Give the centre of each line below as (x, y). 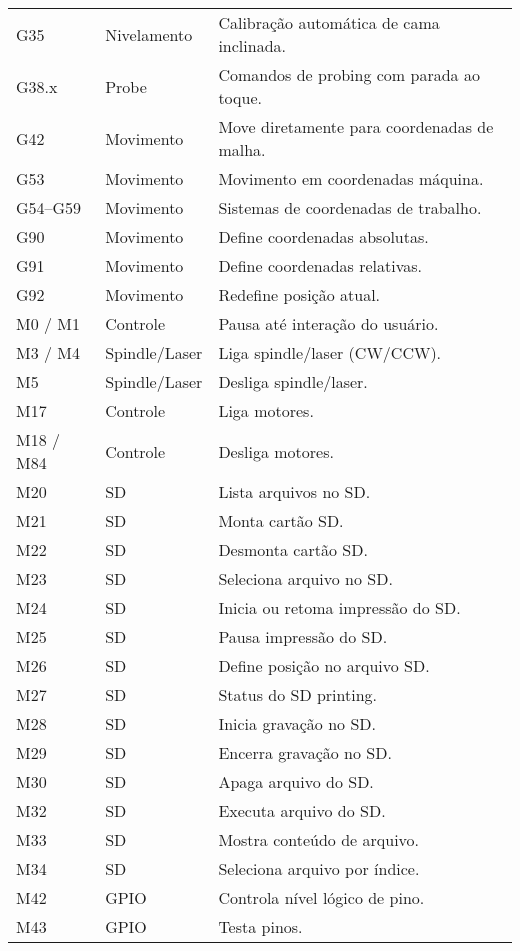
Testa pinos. (260, 926)
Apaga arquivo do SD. (296, 781)
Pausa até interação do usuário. (328, 323)
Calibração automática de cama (329, 22)
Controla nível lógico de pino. (321, 897)
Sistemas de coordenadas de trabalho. (350, 207)
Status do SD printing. (298, 694)
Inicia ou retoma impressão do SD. (339, 607)
